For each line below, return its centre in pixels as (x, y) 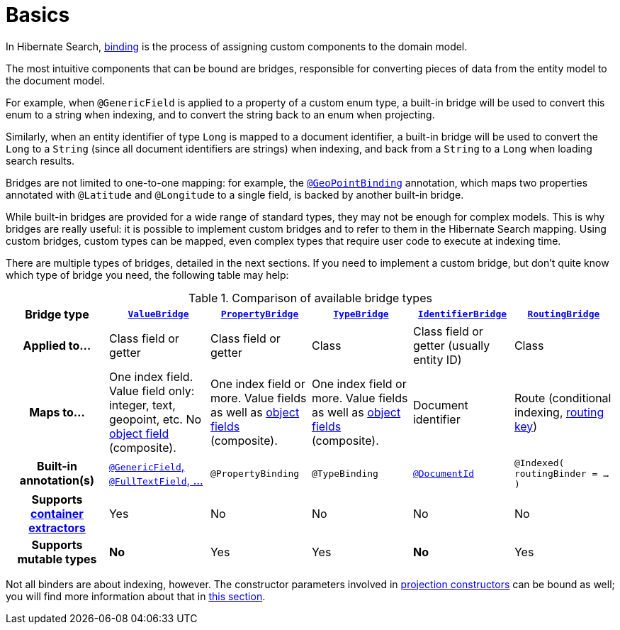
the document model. (56, 80)
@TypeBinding (345, 473)
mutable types (57, 559)
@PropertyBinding (255, 473)
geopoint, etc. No (155, 419)
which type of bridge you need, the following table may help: (147, 275)
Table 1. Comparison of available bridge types (310, 298)
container (57, 513)
